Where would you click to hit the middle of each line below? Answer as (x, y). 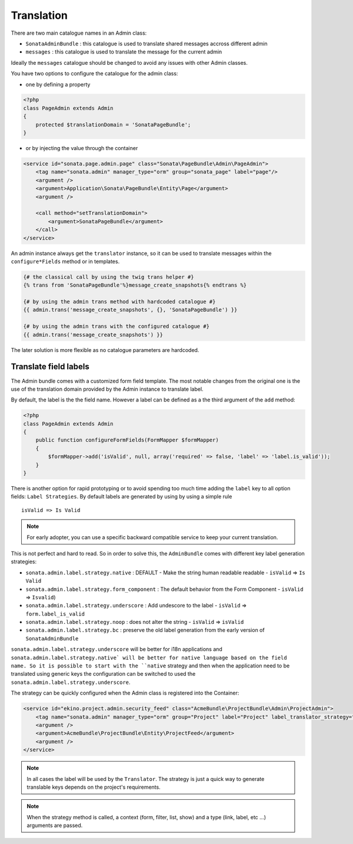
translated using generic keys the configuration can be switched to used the (103, 674)
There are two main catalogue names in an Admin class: (79, 33)
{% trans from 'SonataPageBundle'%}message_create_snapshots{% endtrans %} (135, 285)
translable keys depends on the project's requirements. (94, 787)
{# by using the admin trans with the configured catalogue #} (116, 326)
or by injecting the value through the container (82, 148)
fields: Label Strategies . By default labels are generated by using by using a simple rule (121, 497)
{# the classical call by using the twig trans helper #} (109, 277)
